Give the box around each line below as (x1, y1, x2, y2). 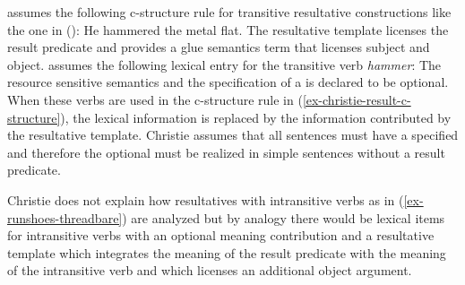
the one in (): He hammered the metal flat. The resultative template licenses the (7, 20, 449, 39)
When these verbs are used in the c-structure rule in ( (7, 90, 303, 108)
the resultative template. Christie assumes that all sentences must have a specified (7, 125, 459, 144)
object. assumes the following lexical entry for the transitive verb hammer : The (7, 55, 442, 73)
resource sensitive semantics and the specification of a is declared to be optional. (7, 73, 449, 91)
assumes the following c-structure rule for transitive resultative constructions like (7, 3, 452, 21)
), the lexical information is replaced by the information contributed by (60, 108, 452, 126)
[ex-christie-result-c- (302, 90, 411, 108)
